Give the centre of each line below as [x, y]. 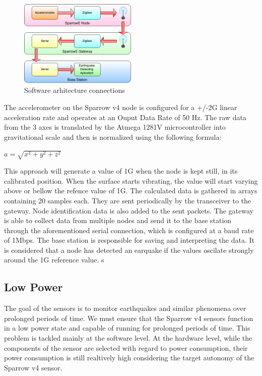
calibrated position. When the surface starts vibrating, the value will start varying [131, 180]
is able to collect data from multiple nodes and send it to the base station [118, 220]
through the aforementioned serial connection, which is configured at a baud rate [129, 230]
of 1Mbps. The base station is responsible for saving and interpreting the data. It [129, 240]
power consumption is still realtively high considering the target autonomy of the [129, 358]
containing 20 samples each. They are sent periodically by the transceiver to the [128, 200]
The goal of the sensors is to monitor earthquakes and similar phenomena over [125, 308]
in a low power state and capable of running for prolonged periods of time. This [127, 328]
